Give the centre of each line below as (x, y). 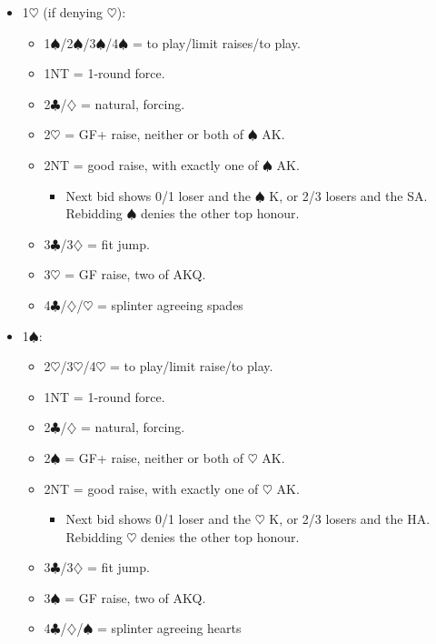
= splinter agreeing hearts (169, 628)
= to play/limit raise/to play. (191, 366)
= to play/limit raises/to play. (216, 42)
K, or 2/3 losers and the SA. (348, 195)
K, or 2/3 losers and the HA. (350, 519)
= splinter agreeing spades (170, 304)
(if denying (73, 12)
